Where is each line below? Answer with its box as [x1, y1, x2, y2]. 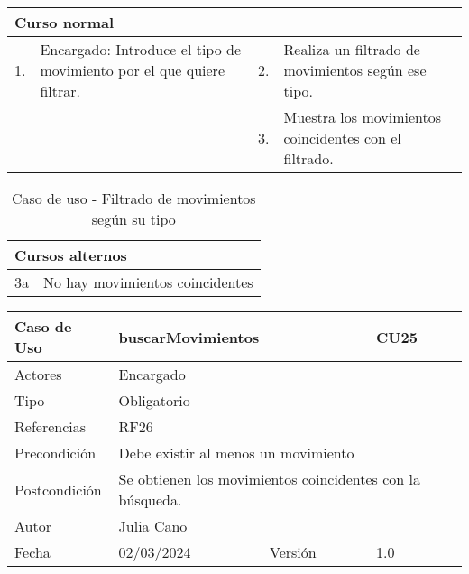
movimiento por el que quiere [40, 60, 225, 80]
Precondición [14, 442, 97, 463]
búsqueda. [118, 489, 182, 510]
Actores [14, 364, 62, 384]
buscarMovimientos [118, 326, 260, 347]
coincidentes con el [283, 127, 401, 148]
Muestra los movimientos [283, 106, 442, 127]
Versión [269, 542, 317, 562]
